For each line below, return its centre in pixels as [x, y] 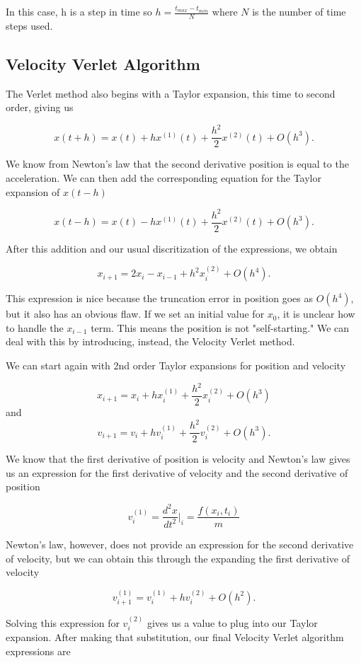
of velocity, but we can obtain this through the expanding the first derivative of [178, 558]
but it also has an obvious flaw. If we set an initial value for [135, 314]
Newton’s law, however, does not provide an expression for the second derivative [180, 544]
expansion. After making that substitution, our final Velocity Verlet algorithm [175, 637]
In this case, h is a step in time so [79, 11]
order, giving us [40, 107]
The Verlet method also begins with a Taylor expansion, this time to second [171, 93]
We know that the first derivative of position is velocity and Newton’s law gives [178, 459]
